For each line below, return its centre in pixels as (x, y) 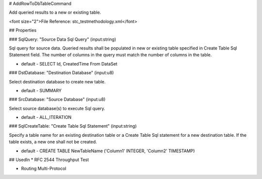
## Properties (23, 30)
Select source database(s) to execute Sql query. (57, 108)
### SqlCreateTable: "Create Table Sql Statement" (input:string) (73, 126)
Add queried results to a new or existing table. (55, 13)
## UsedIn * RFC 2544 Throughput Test (49, 160)
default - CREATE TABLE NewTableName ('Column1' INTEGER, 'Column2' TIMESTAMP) (108, 151)
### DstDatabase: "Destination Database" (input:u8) (61, 73)
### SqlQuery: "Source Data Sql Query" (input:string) (63, 39)
